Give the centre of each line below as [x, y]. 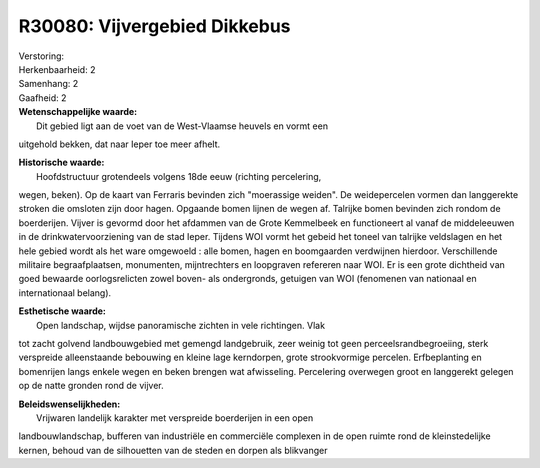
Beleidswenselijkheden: [69, 404]
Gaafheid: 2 [42, 97]
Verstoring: [41, 56]
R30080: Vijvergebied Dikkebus [154, 26]
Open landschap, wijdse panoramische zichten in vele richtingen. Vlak [180, 325]
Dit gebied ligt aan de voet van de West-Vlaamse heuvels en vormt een [182, 126]
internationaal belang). [65, 292]
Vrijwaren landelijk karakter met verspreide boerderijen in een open [175, 417]
